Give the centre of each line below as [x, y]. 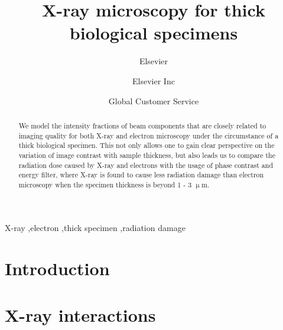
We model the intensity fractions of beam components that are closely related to [142, 125]
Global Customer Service [154, 100]
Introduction [57, 268]
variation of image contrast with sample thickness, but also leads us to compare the [147, 155]
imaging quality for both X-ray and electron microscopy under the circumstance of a [149, 135]
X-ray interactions [80, 314]
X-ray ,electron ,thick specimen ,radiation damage [95, 228]
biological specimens [154, 33]
